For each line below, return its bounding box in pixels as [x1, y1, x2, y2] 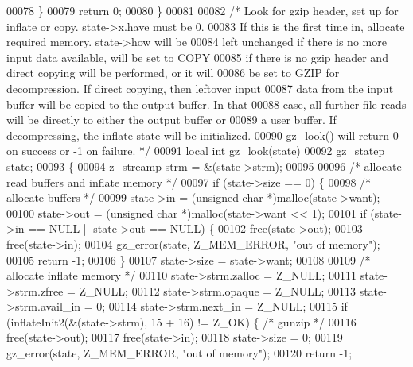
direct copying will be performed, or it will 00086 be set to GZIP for [6, 64, 340, 81]
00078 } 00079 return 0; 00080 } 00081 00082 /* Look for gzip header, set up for [6, 2, 399, 18]
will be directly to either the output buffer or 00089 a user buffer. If [6, 111, 337, 128]
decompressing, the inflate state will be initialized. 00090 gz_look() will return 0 [6, 126, 399, 143]
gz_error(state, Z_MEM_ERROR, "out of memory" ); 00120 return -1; [6, 345, 353, 361]
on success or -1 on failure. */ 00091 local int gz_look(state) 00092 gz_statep [6, 142, 385, 159]
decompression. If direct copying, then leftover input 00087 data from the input [6, 79, 394, 96]
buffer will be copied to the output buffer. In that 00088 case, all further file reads [6, 95, 407, 112]
